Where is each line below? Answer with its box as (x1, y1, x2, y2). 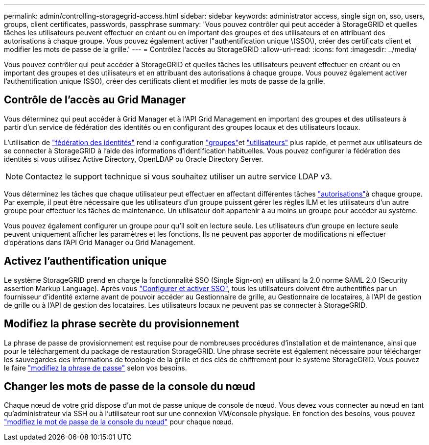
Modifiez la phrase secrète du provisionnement (4, 318, 239, 330)
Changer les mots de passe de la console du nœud (4, 380, 255, 393)
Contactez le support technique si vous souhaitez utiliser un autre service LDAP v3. (25, 171, 332, 181)
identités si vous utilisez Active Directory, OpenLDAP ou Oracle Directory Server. (4, 154, 263, 163)
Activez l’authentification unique (4, 255, 167, 268)
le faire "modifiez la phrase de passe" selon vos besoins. (4, 363, 187, 372)
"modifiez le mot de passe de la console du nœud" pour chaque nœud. (4, 418, 234, 426)
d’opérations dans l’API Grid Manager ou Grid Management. (4, 238, 195, 247)
